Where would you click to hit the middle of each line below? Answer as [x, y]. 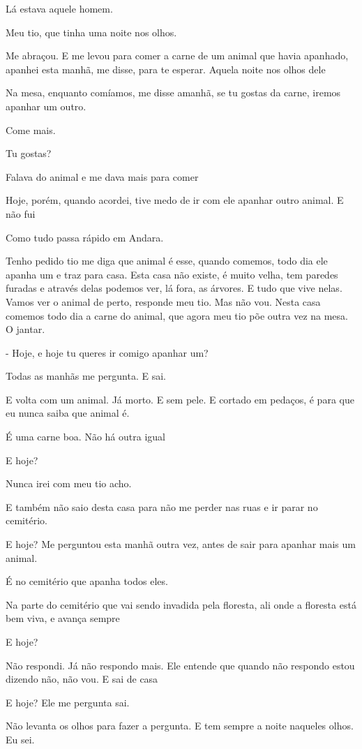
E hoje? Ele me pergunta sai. [68, 702]
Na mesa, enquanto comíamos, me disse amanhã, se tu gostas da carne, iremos [173, 92]
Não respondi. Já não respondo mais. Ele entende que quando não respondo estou [180, 665]
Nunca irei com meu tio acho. [69, 483]
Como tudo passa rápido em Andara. [85, 237]
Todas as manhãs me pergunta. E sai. [86, 376]
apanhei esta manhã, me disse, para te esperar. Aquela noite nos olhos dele [166, 69]
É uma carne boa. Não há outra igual [85, 437]
